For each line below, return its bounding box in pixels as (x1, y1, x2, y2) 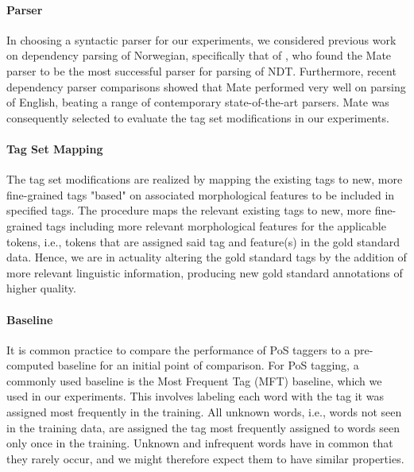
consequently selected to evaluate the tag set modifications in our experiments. (6, 109, 389, 126)
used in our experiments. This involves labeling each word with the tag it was (6, 388, 384, 404)
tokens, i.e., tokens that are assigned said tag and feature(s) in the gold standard (6, 233, 400, 250)
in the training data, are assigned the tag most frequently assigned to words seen (6, 419, 400, 435)
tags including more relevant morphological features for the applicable (45, 217, 386, 234)
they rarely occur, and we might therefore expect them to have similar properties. (6, 450, 404, 466)
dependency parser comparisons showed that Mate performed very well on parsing (6, 78, 406, 95)
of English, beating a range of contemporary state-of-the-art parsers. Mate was (6, 94, 389, 110)
